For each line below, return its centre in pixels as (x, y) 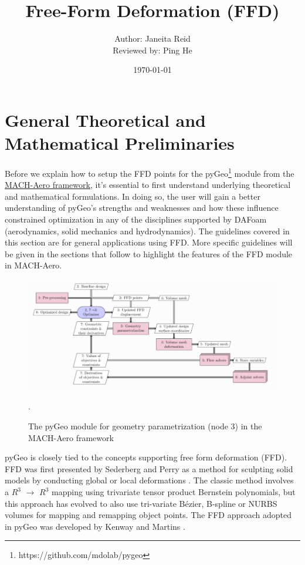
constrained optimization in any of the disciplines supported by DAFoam (136, 219)
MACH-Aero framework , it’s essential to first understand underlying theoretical (148, 185)
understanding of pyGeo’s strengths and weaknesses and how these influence (142, 208)
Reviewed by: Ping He (152, 50)
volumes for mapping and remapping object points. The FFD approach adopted (148, 515)
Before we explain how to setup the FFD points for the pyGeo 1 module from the (150, 172)
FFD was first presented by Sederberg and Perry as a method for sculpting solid (149, 468)
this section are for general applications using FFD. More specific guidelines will (149, 242)
